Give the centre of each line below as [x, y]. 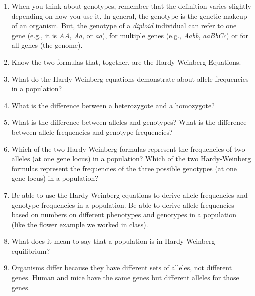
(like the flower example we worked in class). [80, 224]
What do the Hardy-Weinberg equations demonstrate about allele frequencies [130, 79]
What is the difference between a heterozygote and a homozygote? [113, 105]
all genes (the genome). [47, 45]
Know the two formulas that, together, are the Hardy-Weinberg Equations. [126, 62]
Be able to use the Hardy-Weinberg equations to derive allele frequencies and [129, 195]
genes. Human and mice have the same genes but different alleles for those [125, 278]
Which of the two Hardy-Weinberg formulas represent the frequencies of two [128, 149]
